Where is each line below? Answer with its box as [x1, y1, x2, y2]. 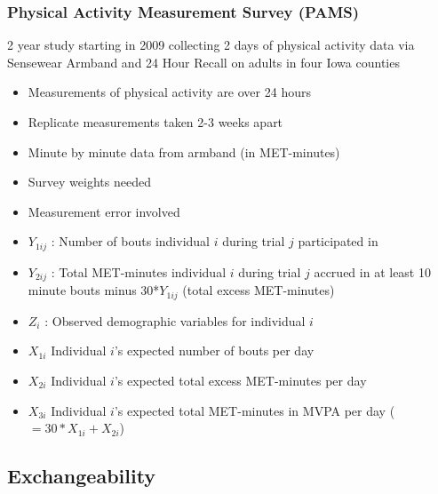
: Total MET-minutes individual [51, 262, 227, 281]
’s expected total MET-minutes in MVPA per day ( [114, 401, 395, 419]
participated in [298, 232, 378, 251]
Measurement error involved [28, 202, 180, 220]
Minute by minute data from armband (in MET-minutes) [28, 142, 340, 161]
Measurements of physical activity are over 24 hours [28, 83, 311, 101]
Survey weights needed [28, 172, 151, 191]
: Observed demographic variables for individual [44, 311, 306, 330]
